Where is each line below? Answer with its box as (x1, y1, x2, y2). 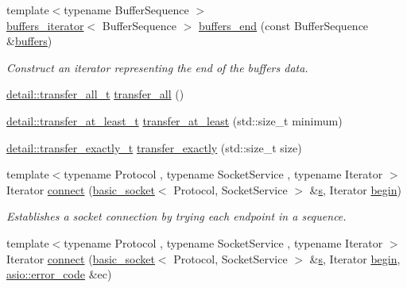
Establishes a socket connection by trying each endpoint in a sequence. (6, 208, 347, 225)
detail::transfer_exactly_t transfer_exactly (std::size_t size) (6, 139, 302, 156)
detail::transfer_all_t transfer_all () (6, 86, 184, 102)
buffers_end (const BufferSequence (198, 17, 369, 33)
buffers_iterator (6, 17, 84, 33)
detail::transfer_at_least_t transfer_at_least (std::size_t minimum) (6, 112, 343, 129)
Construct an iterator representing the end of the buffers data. (6, 59, 308, 75)
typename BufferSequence (64, 2, 189, 17)
